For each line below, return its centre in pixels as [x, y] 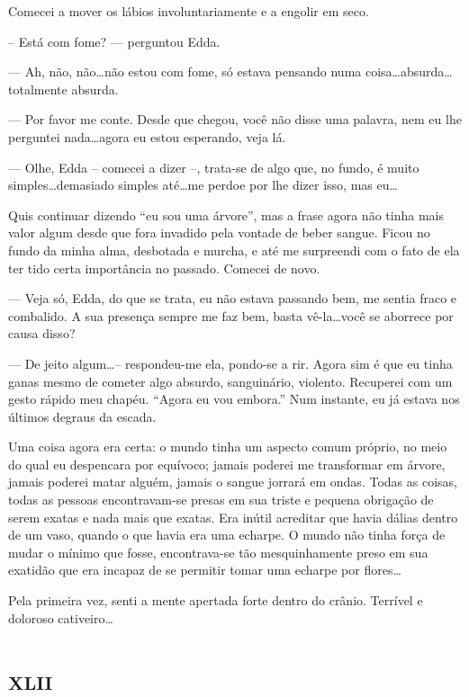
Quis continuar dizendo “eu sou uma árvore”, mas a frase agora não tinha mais [226, 214]
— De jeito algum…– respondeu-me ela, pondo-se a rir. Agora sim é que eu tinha [230, 363]
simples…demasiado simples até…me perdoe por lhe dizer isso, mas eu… [203, 185]
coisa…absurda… [409, 71]
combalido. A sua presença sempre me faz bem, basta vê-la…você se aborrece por [231, 315]
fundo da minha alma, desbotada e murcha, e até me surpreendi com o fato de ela [234, 250]
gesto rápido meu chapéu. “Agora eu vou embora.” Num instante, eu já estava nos [234, 399]
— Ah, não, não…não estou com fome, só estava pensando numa [185, 71]
